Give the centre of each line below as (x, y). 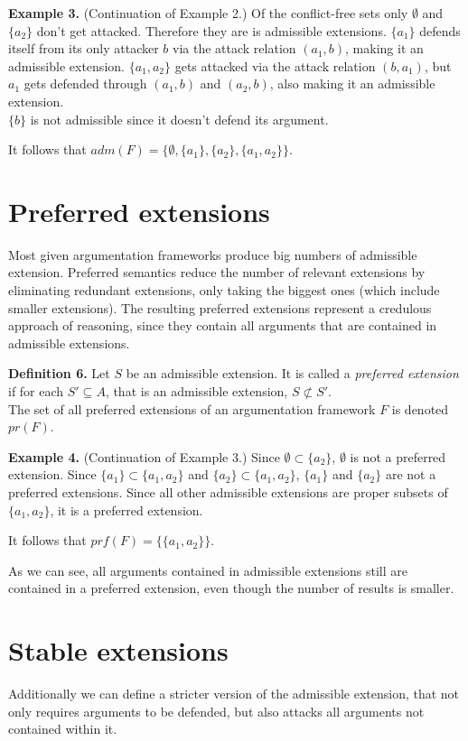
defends (440, 30)
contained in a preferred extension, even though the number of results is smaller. (231, 588)
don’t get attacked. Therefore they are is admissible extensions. (211, 30)
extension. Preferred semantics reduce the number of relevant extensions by (217, 272)
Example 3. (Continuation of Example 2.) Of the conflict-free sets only (208, 13)
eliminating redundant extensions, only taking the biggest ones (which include (224, 290)
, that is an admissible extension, (197, 391)
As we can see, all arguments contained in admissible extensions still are (208, 570)
